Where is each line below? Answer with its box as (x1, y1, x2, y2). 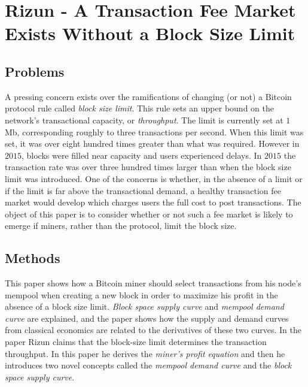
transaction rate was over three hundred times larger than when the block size (5, 161, 291, 173)
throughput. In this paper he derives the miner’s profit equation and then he (5, 347, 285, 359)
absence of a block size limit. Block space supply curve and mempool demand (5, 300, 284, 313)
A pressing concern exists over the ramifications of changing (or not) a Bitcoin (5, 90, 292, 102)
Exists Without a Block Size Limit (5, 21, 295, 46)
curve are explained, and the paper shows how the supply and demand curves (5, 312, 289, 324)
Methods (5, 249, 60, 267)
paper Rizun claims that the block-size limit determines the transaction (5, 335, 267, 348)
